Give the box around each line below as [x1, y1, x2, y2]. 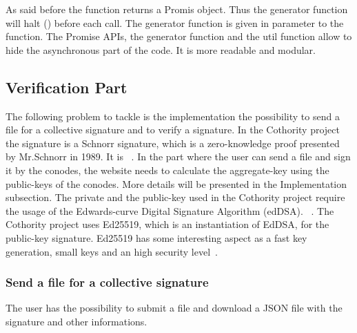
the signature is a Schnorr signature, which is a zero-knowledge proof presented [6, 135, 340, 150]
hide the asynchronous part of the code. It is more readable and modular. [6, 42, 316, 57]
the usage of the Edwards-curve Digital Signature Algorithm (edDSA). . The [6, 203, 334, 218]
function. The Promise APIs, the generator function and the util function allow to [6, 29, 352, 44]
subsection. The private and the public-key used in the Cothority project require [6, 190, 345, 204]
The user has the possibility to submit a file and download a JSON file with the [6, 301, 343, 315]
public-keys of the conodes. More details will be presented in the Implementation [6, 176, 347, 191]
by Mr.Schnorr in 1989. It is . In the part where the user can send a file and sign [6, 149, 351, 164]
